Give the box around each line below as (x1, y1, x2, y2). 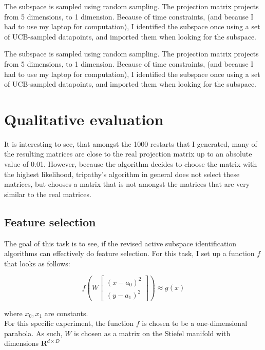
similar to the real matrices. (4, 188, 91, 199)
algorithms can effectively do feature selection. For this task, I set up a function (4, 248, 255, 259)
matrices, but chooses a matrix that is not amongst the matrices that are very (4, 179, 250, 189)
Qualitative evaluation (4, 108, 164, 129)
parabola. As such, (4, 327, 63, 338)
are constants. (44, 307, 88, 318)
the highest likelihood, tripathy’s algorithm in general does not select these (4, 168, 240, 179)
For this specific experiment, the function (4, 318, 134, 328)
